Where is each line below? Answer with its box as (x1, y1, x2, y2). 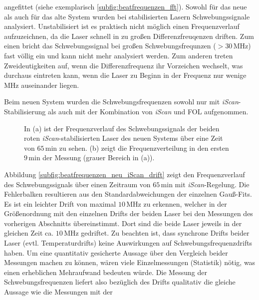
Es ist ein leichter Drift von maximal (4, 198, 116, 209)
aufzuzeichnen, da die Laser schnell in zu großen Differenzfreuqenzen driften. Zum (4, 30, 254, 41)
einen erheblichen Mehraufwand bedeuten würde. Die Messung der (4, 267, 207, 277)
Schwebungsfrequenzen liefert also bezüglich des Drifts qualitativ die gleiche (4, 277, 236, 287)
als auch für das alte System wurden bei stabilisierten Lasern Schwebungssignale (4, 11, 250, 21)
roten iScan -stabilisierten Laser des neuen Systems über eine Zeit (24, 133, 223, 143)
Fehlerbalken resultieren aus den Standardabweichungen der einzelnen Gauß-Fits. (4, 189, 252, 199)
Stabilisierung (4, 106, 46, 116)
